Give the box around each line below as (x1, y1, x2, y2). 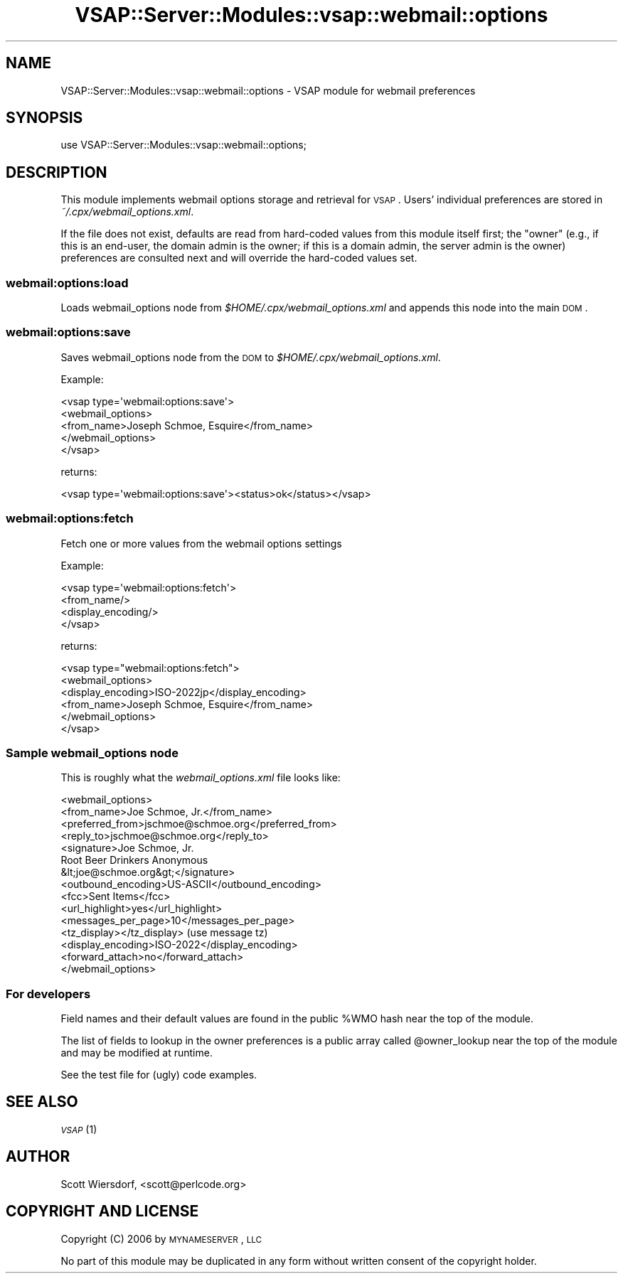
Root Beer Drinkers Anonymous (60, 854, 208, 867)
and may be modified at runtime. (60, 1047, 213, 1059)
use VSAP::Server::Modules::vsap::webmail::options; (60, 139, 307, 151)
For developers (6, 986, 91, 1001)
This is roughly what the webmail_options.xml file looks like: (60, 771, 341, 784)
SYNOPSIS (6, 109, 83, 127)
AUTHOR (6, 1147, 70, 1166)
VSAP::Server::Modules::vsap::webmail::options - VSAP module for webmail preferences (60, 84, 476, 97)
